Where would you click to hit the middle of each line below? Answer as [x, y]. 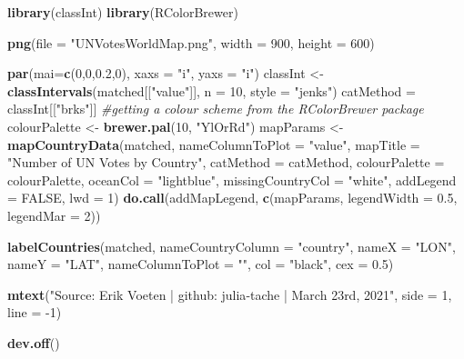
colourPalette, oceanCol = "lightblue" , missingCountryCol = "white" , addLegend [232, 179]
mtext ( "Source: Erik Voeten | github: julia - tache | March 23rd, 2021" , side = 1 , [230, 294]
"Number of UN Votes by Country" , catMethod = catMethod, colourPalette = [226, 162]
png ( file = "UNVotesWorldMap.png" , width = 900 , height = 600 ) [191, 42]
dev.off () [34, 342]
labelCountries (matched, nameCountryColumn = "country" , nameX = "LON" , [232, 246]
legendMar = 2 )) [54, 215]
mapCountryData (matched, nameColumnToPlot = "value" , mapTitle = [214, 144]
